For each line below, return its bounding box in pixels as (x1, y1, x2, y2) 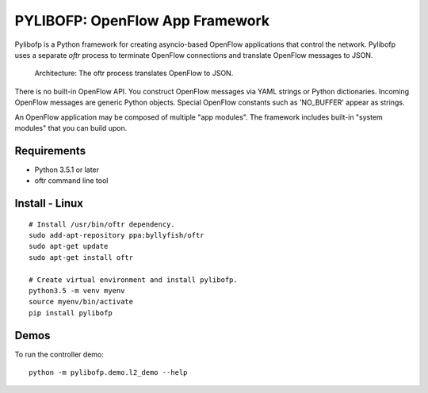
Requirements (14, 143, 86, 158)
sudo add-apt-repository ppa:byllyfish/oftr (29, 231, 205, 239)
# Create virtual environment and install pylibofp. (29, 275, 238, 284)
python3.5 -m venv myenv (29, 286, 125, 295)
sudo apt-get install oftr (29, 253, 134, 261)
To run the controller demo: (14, 349, 105, 359)
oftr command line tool (34, 176, 109, 185)
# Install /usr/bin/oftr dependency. (29, 219, 176, 229)
